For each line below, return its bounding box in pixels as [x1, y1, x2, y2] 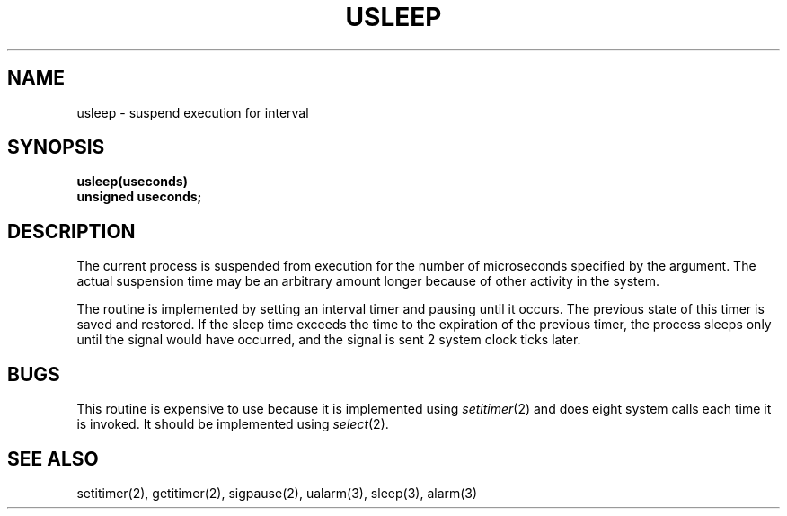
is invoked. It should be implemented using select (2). [76, 416, 389, 432]
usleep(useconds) [76, 173, 188, 190]
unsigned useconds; [76, 189, 202, 205]
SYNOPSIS [7, 136, 105, 159]
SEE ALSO [7, 447, 99, 470]
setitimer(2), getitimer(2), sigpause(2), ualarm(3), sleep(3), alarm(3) [76, 485, 478, 501]
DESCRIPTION [7, 219, 136, 243]
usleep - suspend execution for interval [76, 104, 309, 120]
